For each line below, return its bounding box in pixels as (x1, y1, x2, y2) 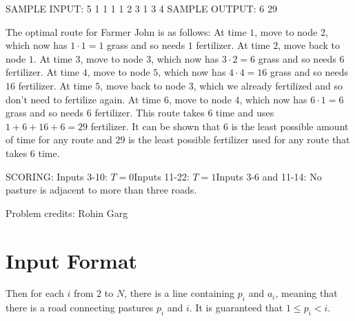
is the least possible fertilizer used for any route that (128, 132, 350, 147)
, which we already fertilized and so (193, 78, 343, 92)
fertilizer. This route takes (94, 105, 205, 120)
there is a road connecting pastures (6, 300, 154, 315)
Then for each (6, 286, 64, 300)
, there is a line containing (124, 286, 235, 300)
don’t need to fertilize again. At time (6, 92, 161, 106)
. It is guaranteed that (189, 300, 283, 315)
